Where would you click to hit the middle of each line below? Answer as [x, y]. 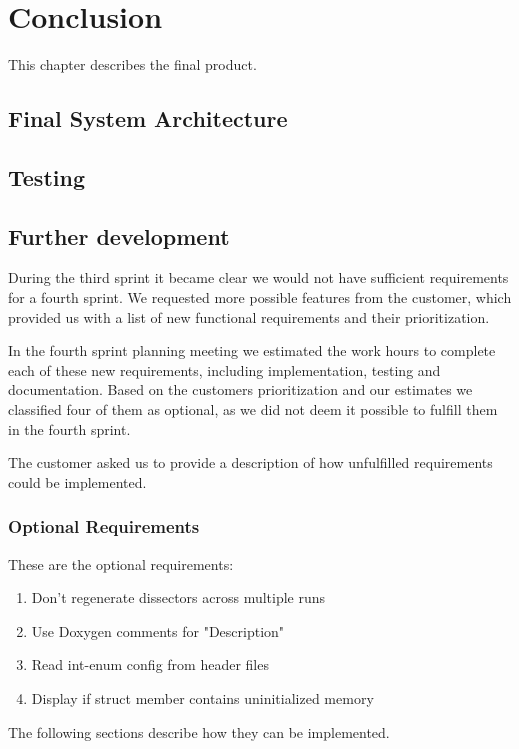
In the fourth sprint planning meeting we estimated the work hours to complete [252, 350]
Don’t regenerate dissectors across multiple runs [178, 597]
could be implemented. [77, 481]
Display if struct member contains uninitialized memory [202, 698]
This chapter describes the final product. [132, 64]
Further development [119, 235]
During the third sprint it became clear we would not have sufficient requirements [258, 277]
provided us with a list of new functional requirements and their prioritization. [249, 316]
